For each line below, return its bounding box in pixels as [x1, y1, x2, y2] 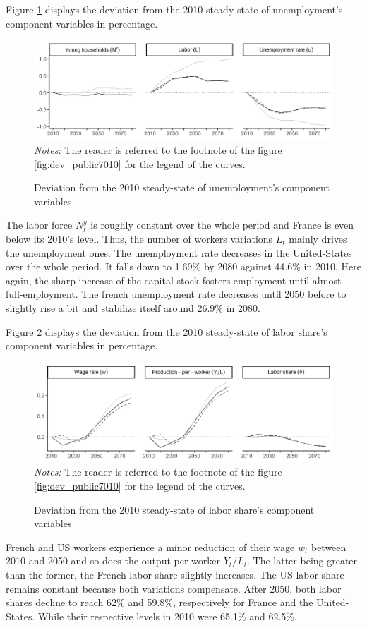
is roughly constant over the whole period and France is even [90, 217, 354, 232]
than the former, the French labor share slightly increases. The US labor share [6, 567, 344, 582]
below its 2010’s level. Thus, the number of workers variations [6, 231, 273, 246]
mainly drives [289, 231, 347, 246]
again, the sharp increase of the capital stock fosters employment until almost [6, 272, 342, 287]
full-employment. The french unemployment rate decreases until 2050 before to [6, 286, 347, 301]
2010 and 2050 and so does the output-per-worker [6, 553, 220, 568]
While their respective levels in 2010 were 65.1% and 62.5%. [37, 608, 297, 623]
